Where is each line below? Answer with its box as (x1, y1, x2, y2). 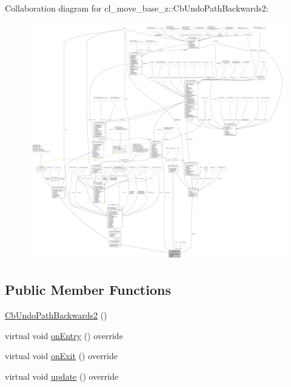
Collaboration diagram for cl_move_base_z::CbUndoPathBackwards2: (5, 2, 269, 14)
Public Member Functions (5, 280, 171, 299)
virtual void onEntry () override (5, 329, 123, 342)
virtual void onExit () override (5, 349, 118, 362)
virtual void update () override (5, 369, 119, 382)
